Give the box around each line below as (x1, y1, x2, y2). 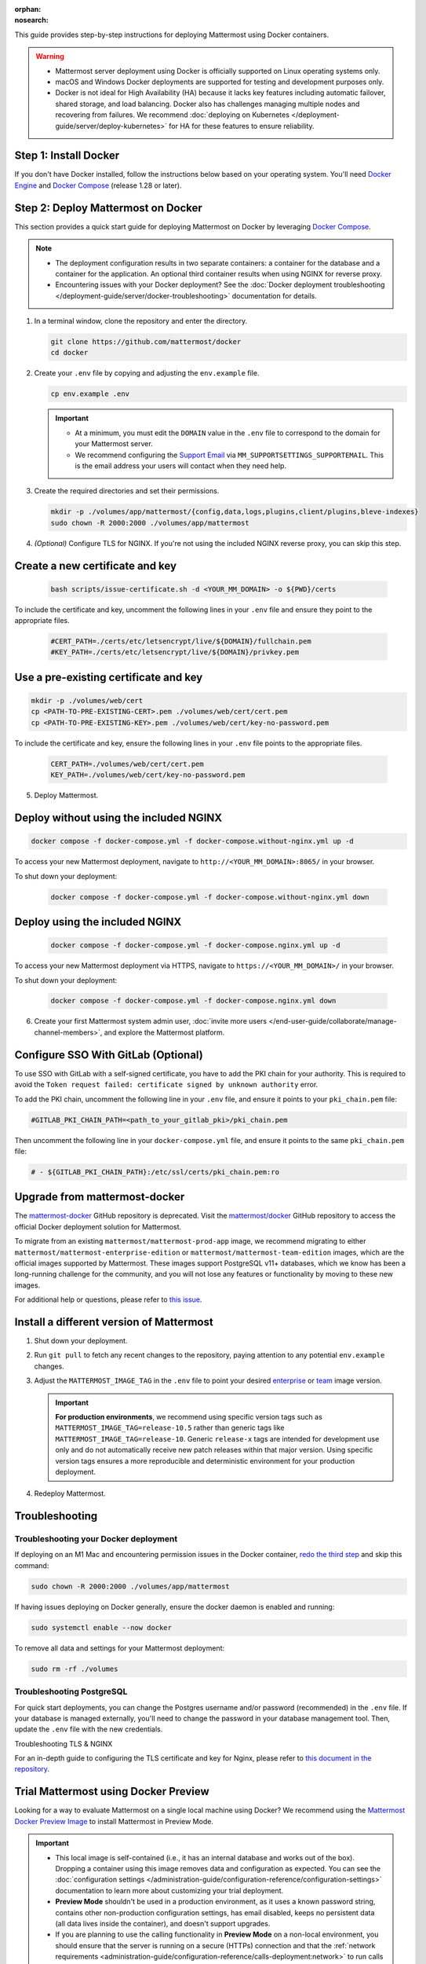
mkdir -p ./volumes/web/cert (31, 696, 144, 705)
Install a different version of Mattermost (14, 1315, 213, 1328)
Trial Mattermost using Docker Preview (14, 1785, 209, 1798)
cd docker (50, 348, 89, 357)
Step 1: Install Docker (14, 149, 120, 163)
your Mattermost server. (75, 439, 153, 449)
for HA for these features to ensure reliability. (169, 121, 315, 130)
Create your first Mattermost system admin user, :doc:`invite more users (34, 1017, 267, 1026)
